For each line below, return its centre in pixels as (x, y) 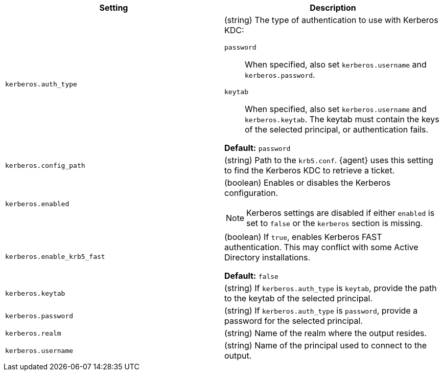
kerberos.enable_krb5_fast (55, 256)
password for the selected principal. (294, 321)
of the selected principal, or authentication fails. (337, 129)
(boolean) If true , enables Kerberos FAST (303, 237)
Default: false (251, 276)
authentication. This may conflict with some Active (321, 247)
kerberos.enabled (37, 204)
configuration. (251, 193)
